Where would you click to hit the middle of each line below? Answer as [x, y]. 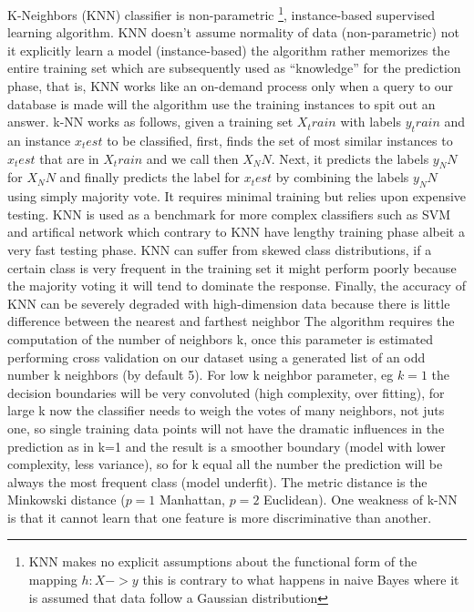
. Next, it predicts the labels [350, 158]
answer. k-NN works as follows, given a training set [150, 122]
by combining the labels [342, 177]
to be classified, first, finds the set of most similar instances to [280, 141]
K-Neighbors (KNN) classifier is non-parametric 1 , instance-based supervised [222, 13]
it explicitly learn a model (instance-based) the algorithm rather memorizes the [229, 50]
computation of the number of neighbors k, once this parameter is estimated [221, 338]
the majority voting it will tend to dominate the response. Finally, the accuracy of [237, 286]
